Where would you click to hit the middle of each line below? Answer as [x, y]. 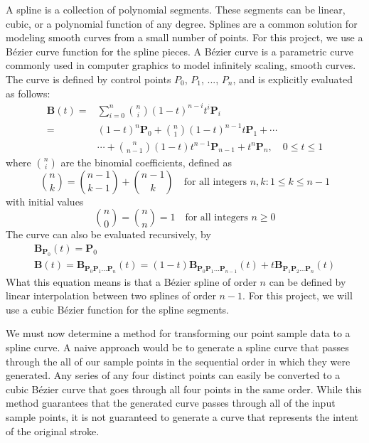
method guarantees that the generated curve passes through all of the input [171, 403]
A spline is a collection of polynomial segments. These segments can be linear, [176, 9]
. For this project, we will [298, 295]
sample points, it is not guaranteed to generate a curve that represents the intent [182, 416]
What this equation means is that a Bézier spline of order [131, 281]
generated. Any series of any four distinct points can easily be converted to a [173, 375]
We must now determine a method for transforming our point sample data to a [178, 333]
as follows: [28, 93]
